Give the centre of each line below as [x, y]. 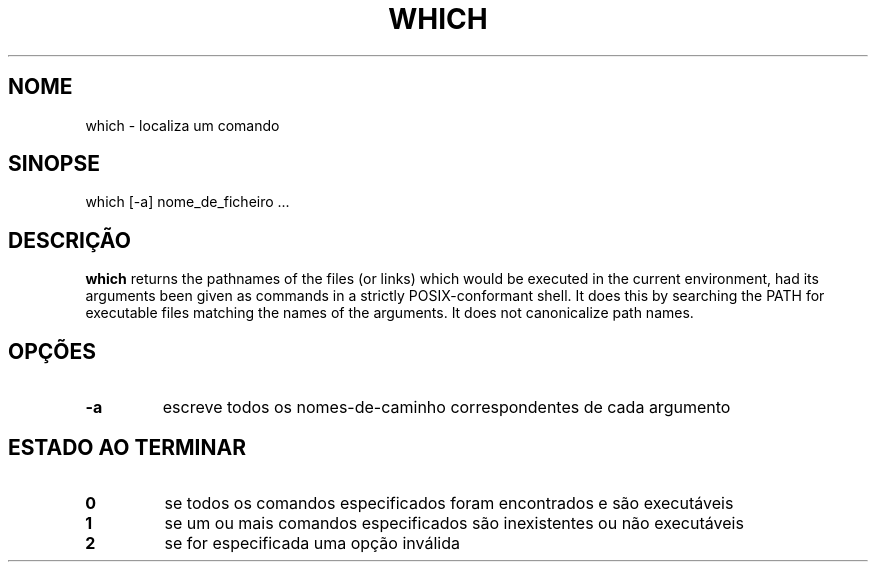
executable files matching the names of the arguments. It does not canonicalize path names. [389, 313]
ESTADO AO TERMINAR [127, 447]
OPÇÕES [52, 351]
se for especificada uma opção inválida [312, 542]
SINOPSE [54, 164]
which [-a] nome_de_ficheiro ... [187, 202]
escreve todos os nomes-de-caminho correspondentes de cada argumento [446, 407]
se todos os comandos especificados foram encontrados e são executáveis [449, 502]
